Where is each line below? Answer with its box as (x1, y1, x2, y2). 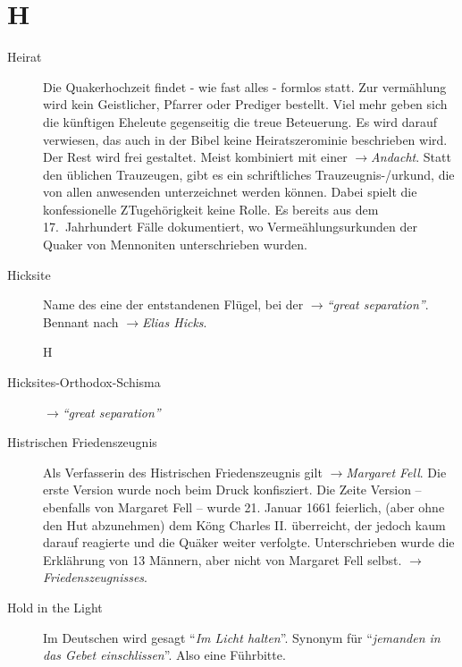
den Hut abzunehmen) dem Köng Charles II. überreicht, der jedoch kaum (43, 515, 446, 534)
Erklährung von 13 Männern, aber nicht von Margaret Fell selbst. (43, 550, 402, 569)
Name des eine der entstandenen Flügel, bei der (43, 295, 304, 314)
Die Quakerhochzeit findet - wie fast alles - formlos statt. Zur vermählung (43, 77, 447, 96)
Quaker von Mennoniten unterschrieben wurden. (43, 235, 307, 254)
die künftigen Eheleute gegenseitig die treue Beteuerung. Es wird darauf (43, 112, 438, 131)
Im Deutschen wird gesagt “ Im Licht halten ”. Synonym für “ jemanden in (43, 628, 441, 646)
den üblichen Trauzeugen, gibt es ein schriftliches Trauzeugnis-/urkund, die (43, 165, 455, 183)
